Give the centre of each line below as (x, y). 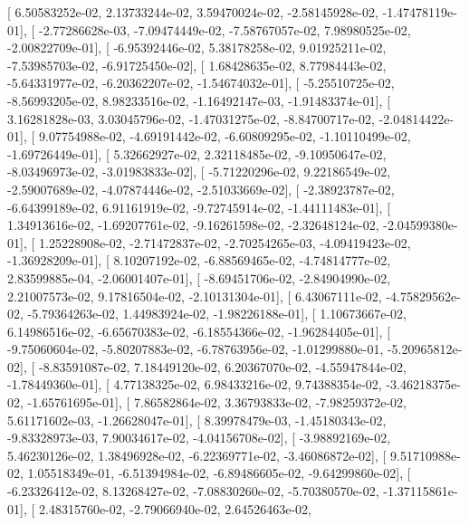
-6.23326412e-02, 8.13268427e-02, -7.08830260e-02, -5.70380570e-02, (193, 491)
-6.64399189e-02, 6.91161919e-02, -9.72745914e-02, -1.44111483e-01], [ (199, 207)
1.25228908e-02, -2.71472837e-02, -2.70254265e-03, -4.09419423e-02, (225, 242)
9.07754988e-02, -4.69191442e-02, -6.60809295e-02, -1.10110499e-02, (225, 136)
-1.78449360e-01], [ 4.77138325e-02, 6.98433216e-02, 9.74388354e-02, (195, 384)
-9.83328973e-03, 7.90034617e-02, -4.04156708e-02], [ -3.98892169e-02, (199, 438)
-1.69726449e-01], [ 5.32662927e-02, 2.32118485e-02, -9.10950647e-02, (197, 153)
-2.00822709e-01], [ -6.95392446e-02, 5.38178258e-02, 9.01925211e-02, (197, 48)
